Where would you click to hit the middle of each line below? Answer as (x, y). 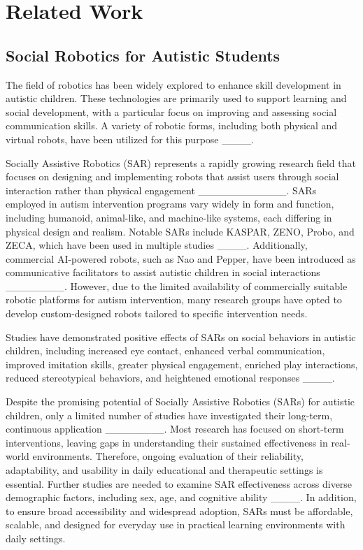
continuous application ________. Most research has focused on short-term (175, 429)
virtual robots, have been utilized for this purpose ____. (130, 139)
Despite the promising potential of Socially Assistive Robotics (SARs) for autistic (180, 401)
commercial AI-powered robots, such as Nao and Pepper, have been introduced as (181, 258)
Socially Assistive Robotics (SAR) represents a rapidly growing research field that (181, 162)
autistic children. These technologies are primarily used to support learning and (176, 98)
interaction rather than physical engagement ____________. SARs (161, 190)
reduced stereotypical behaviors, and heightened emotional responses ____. (170, 378)
